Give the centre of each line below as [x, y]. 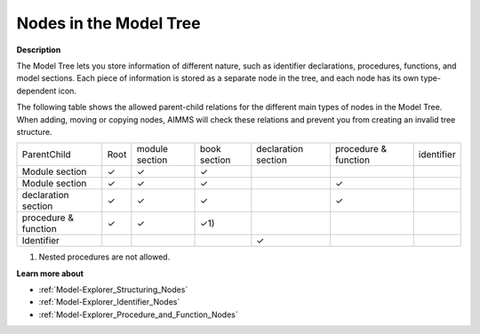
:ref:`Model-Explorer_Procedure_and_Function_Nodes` [139, 314]
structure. [34, 131]
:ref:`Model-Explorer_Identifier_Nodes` [109, 302]
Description [39, 50]
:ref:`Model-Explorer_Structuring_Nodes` [113, 290]
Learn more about [50, 273]
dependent [36, 91]
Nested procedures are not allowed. [104, 257]
